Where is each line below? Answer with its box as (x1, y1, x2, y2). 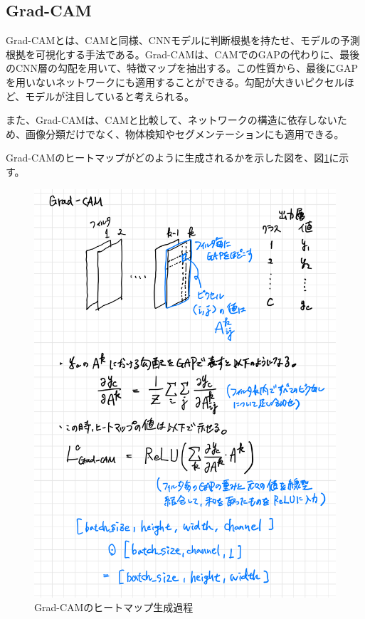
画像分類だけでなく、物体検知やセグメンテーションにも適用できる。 (25, 126, 344, 141)
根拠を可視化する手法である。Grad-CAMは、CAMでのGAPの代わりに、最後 (6, 46, 360, 61)
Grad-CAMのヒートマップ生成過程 (34, 600, 194, 615)
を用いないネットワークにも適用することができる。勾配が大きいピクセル (6, 74, 344, 89)
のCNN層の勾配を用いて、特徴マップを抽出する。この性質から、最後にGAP (6, 60, 359, 75)
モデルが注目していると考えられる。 (25, 88, 194, 103)
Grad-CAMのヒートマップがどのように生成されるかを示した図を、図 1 (6, 150, 329, 165)
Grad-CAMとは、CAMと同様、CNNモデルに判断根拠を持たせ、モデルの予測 (6, 33, 360, 48)
